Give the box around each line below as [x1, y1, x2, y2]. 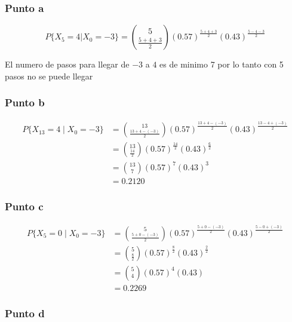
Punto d [5, 305, 45, 320]
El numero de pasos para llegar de [5, 58, 130, 70]
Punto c [5, 198, 44, 213]
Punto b [5, 95, 45, 110]
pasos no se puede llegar [5, 69, 93, 82]
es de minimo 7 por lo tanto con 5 [159, 58, 284, 70]
